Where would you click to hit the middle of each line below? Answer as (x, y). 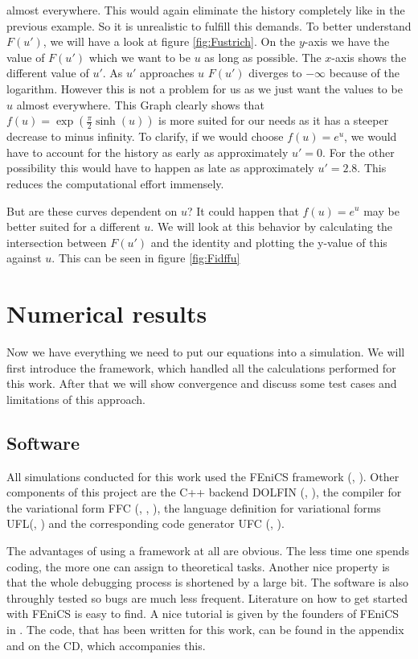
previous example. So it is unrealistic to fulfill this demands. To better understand (209, 25)
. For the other (359, 152)
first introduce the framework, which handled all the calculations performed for (201, 367)
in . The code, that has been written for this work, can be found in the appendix (205, 629)
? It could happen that (243, 210)
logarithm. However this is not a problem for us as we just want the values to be (205, 88)
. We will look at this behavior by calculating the (272, 227)
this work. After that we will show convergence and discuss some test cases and (202, 383)
